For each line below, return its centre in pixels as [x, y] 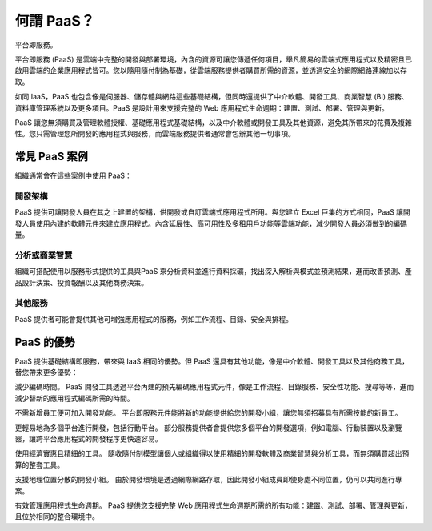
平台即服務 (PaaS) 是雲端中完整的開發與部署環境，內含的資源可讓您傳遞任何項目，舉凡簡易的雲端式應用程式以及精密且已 [213, 59]
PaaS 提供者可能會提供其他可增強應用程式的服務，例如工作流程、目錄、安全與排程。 [154, 319]
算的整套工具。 [39, 465]
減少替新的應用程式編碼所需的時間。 [74, 398]
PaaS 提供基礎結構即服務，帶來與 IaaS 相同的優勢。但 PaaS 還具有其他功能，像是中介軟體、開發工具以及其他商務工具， [212, 361]
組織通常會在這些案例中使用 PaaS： [73, 175]
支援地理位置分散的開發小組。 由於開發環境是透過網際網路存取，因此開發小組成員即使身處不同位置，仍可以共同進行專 [208, 480]
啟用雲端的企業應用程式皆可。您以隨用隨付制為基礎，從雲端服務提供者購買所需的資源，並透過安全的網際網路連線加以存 [211, 70]
